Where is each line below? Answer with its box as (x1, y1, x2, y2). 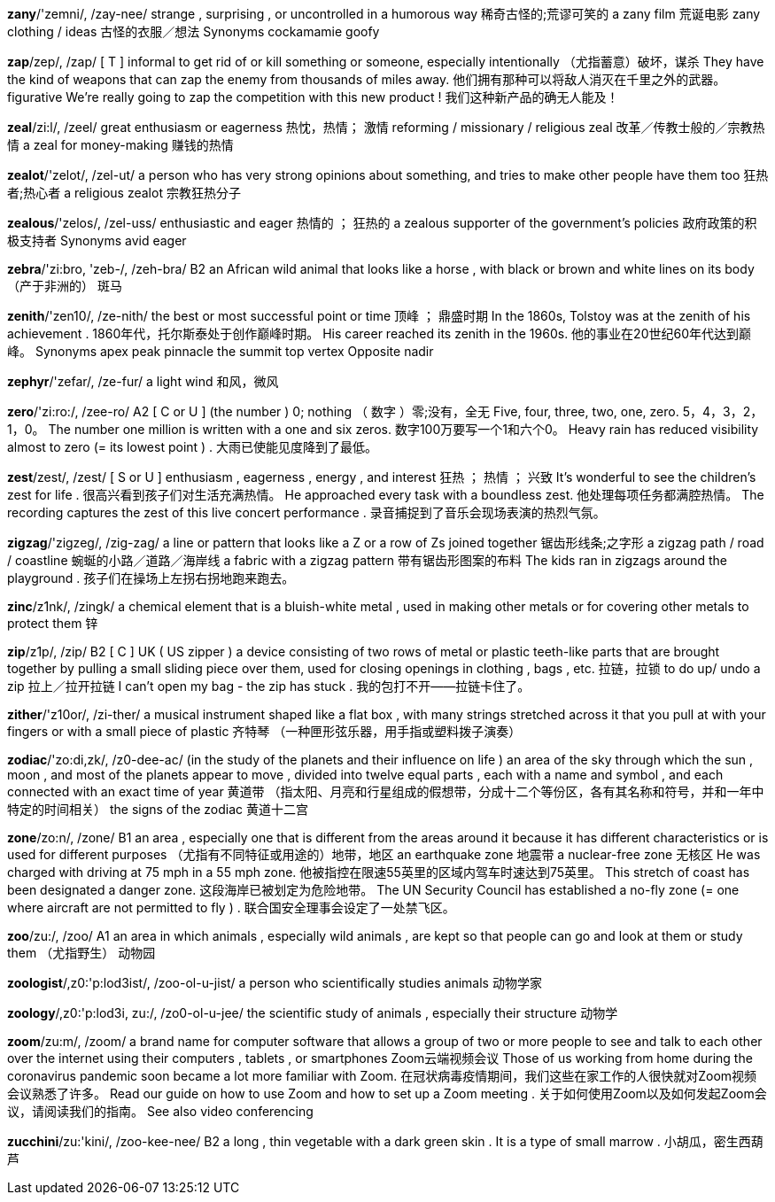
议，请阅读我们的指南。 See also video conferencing (7, 1104, 314, 1119)
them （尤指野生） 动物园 (7, 945, 156, 960)
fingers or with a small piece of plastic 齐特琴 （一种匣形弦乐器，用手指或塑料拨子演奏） (7, 724, 522, 739)
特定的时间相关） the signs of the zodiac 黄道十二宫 (7, 802, 309, 817)
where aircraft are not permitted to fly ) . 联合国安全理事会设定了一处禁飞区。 (7, 900, 455, 915)
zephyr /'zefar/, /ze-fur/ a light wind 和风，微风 (7, 374, 279, 389)
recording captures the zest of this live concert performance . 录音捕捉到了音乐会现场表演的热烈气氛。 (7, 505, 606, 520)
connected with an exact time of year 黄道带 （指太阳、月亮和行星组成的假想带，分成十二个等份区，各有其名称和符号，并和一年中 (7, 784, 764, 799)
